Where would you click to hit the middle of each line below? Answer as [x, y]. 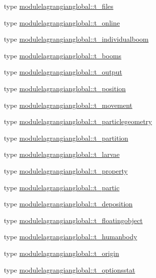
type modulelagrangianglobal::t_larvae [62, 154]
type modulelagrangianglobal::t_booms [63, 55]
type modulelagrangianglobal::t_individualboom [76, 39]
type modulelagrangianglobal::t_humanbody [71, 237]
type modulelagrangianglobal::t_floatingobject [73, 220]
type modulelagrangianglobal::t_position [65, 88]
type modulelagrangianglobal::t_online [62, 22]
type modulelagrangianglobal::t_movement [68, 105]
